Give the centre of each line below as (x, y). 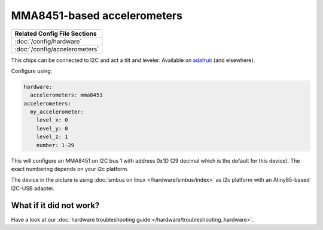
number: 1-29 (55, 145)
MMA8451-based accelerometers (97, 15)
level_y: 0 (52, 128)
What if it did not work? (55, 205)
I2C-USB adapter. (33, 188)
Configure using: (32, 71)
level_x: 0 (52, 120)
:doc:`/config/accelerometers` (57, 49)
